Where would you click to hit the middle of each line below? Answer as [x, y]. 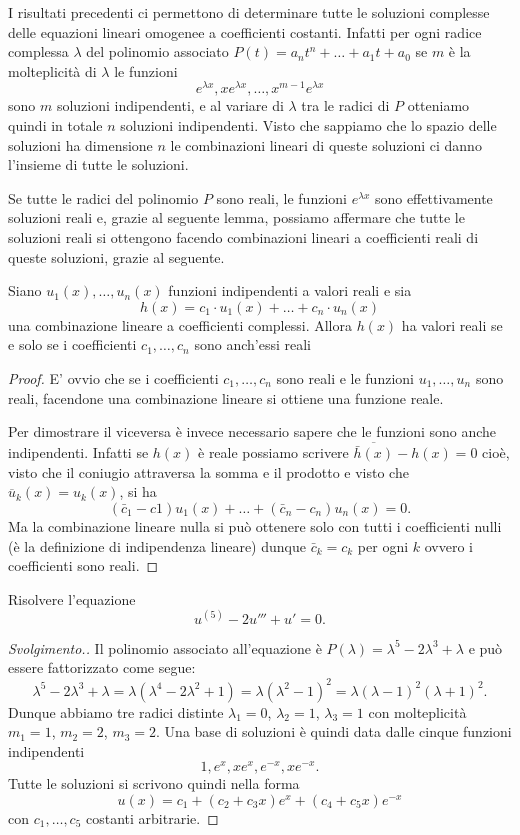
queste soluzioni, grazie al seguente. [116, 256]
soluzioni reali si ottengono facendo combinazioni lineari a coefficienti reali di [243, 237]
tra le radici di [345, 105]
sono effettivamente [433, 197]
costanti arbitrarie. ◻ [152, 818]
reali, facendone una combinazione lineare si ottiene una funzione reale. [226, 397]
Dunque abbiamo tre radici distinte [116, 711]
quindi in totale [55, 125]
